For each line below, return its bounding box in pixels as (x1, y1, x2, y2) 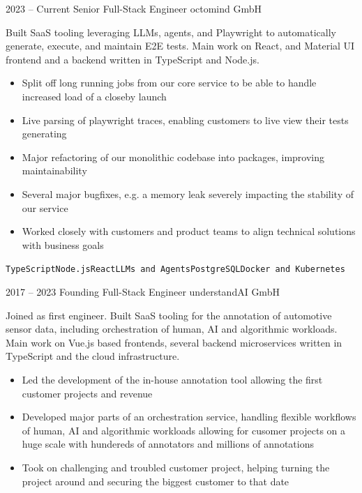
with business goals (22, 237, 104, 252)
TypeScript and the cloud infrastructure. (6, 349, 180, 363)
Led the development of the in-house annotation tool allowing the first (22, 372, 323, 386)
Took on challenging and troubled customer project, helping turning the (22, 460, 330, 474)
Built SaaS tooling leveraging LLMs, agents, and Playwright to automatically (6, 24, 336, 39)
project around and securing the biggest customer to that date (22, 473, 289, 488)
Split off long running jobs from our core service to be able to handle (22, 75, 317, 90)
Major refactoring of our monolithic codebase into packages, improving (22, 149, 325, 164)
